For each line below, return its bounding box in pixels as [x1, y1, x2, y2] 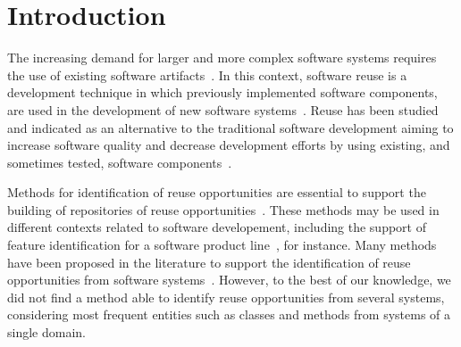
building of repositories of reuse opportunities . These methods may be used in [7, 200, 440, 219]
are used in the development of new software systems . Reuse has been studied [7, 100, 439, 119]
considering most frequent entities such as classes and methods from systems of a [7, 305, 451, 324]
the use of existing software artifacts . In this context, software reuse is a [7, 65, 407, 84]
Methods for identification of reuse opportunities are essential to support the [7, 183, 426, 202]
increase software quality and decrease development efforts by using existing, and [7, 136, 450, 154]
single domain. [7, 323, 86, 342]
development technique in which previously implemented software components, [7, 83, 438, 102]
